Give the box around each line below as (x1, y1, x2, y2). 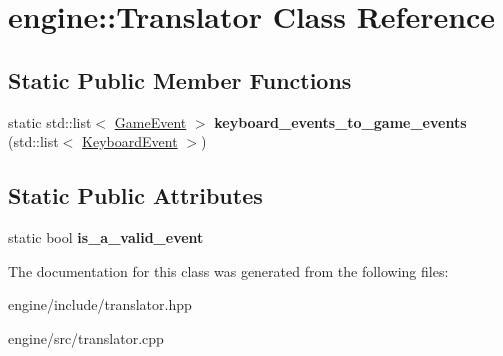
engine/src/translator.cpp (8, 327, 164, 348)
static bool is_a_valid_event (8, 226, 204, 247)
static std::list (8, 111, 92, 132)
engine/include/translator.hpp (8, 294, 192, 315)
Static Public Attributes (8, 180, 263, 211)
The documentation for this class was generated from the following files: (8, 260, 449, 281)
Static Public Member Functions (8, 64, 352, 95)
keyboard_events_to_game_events (214, 111, 467, 132)
